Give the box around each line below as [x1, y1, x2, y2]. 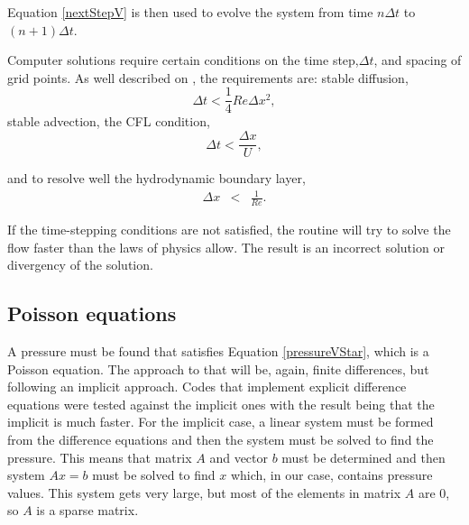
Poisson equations [7, 299, 177, 327]
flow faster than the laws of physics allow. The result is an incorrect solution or [7, 237, 445, 256]
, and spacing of [373, 51, 462, 69]
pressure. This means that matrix [7, 447, 192, 466]
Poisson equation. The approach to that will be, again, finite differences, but [7, 359, 429, 378]
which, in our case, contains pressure [230, 465, 433, 484]
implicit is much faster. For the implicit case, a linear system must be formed [7, 412, 434, 431]
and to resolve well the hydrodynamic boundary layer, [7, 169, 306, 188]
